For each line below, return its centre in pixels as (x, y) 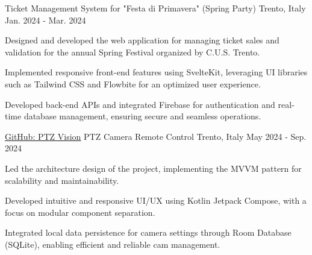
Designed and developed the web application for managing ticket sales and (142, 40)
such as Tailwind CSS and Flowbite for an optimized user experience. (133, 83)
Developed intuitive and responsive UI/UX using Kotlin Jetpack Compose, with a (156, 200)
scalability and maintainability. (62, 180)
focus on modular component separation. (80, 212)
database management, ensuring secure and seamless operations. (142, 116)
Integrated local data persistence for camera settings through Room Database (148, 232)
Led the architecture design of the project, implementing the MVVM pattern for (153, 168)
